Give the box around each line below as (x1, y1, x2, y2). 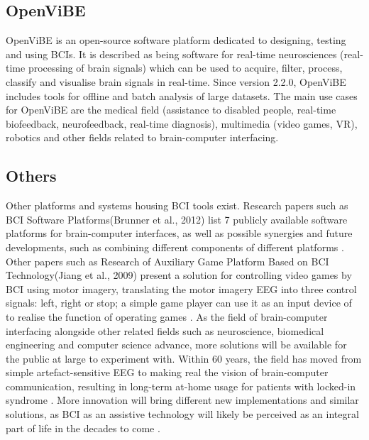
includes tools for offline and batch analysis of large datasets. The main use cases (6, 88, 358, 103)
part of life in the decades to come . (6, 420, 160, 435)
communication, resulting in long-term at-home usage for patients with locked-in (6, 378, 356, 393)
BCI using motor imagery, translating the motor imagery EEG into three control (6, 281, 357, 296)
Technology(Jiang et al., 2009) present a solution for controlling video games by (6, 268, 352, 282)
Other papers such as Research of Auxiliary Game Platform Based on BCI (6, 253, 329, 268)
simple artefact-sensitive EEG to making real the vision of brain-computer (6, 365, 329, 380)
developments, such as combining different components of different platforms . (6, 239, 344, 254)
